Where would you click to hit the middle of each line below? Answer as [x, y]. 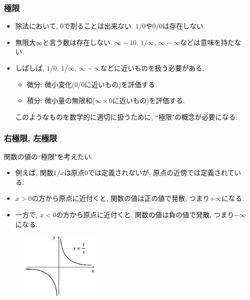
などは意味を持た [207, 42]
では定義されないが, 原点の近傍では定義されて [161, 172]
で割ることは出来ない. [98, 26]
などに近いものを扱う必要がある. [152, 68]
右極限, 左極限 [31, 138]
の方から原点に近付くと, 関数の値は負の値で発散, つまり [145, 214]
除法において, [37, 26]
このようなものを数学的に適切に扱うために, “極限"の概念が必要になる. [126, 116]
